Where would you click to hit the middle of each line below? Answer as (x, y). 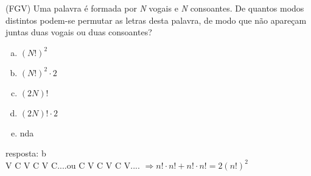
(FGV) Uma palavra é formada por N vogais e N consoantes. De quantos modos (155, 8)
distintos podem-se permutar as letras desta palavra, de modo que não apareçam (156, 20)
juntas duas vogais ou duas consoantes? (79, 32)
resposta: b (26, 153)
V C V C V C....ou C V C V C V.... (73, 165)
